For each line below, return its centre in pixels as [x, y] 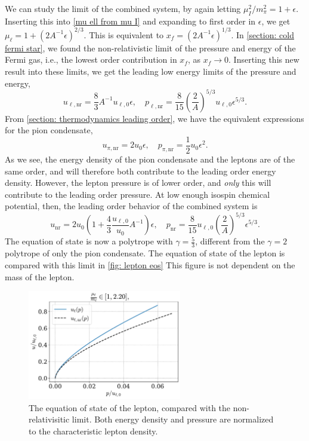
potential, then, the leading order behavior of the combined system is [131, 206]
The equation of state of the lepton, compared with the [130, 407]
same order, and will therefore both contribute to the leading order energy [140, 171]
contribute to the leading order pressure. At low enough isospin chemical [137, 194]
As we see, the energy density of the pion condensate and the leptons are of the [150, 159]
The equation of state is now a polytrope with [89, 241]
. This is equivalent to [124, 34]
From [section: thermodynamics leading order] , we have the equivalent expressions [154, 118]
